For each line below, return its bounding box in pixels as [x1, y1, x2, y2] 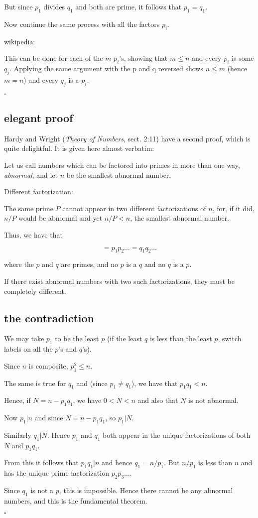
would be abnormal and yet [18, 213, 103, 223]
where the [4, 259, 34, 269]
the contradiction [4, 310, 94, 325]
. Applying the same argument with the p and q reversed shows [9, 63, 203, 73]
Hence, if [4, 395, 31, 405]
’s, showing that [119, 53, 168, 63]
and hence [102, 457, 132, 468]
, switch [218, 333, 242, 344]
